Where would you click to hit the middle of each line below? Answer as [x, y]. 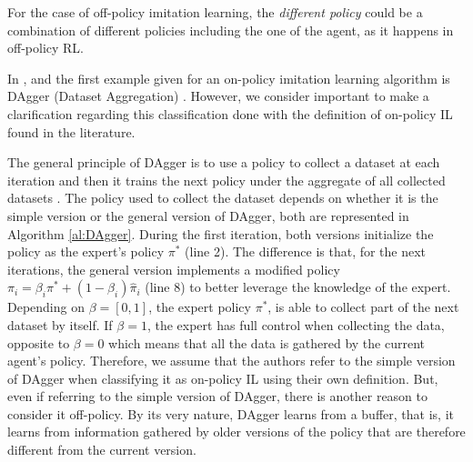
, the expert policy [200, 307]
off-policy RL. [45, 48]
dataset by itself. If [60, 324]
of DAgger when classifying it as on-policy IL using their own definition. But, [223, 378]
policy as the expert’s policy [86, 251]
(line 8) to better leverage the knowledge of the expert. [298, 287]
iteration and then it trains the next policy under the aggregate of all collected [226, 180]
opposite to [39, 342]
